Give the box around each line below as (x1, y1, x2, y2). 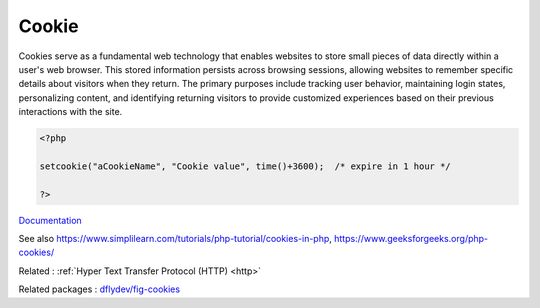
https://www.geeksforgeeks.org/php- (333, 233, 489, 245)
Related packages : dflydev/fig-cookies (18, 283, 180, 295)
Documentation (18, 214, 82, 226)
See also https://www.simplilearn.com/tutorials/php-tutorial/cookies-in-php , (18, 233, 332, 245)
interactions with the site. (18, 106, 123, 118)
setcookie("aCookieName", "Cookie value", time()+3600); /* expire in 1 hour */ (39, 160, 452, 172)
